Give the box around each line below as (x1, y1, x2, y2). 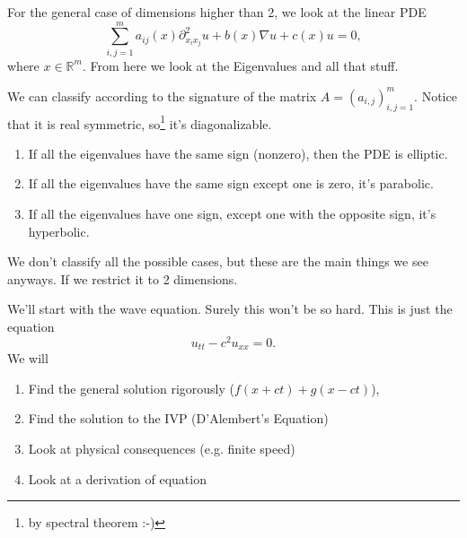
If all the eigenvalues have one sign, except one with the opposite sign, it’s (28, 204, 436, 223)
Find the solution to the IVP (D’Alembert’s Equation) (28, 409, 329, 428)
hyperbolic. (28, 221, 90, 240)
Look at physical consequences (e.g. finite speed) (28, 438, 295, 457)
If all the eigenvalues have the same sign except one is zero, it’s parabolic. (28, 174, 434, 193)
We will (7, 349, 48, 368)
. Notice (414, 86, 457, 105)
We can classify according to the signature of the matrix (7, 86, 317, 105)
